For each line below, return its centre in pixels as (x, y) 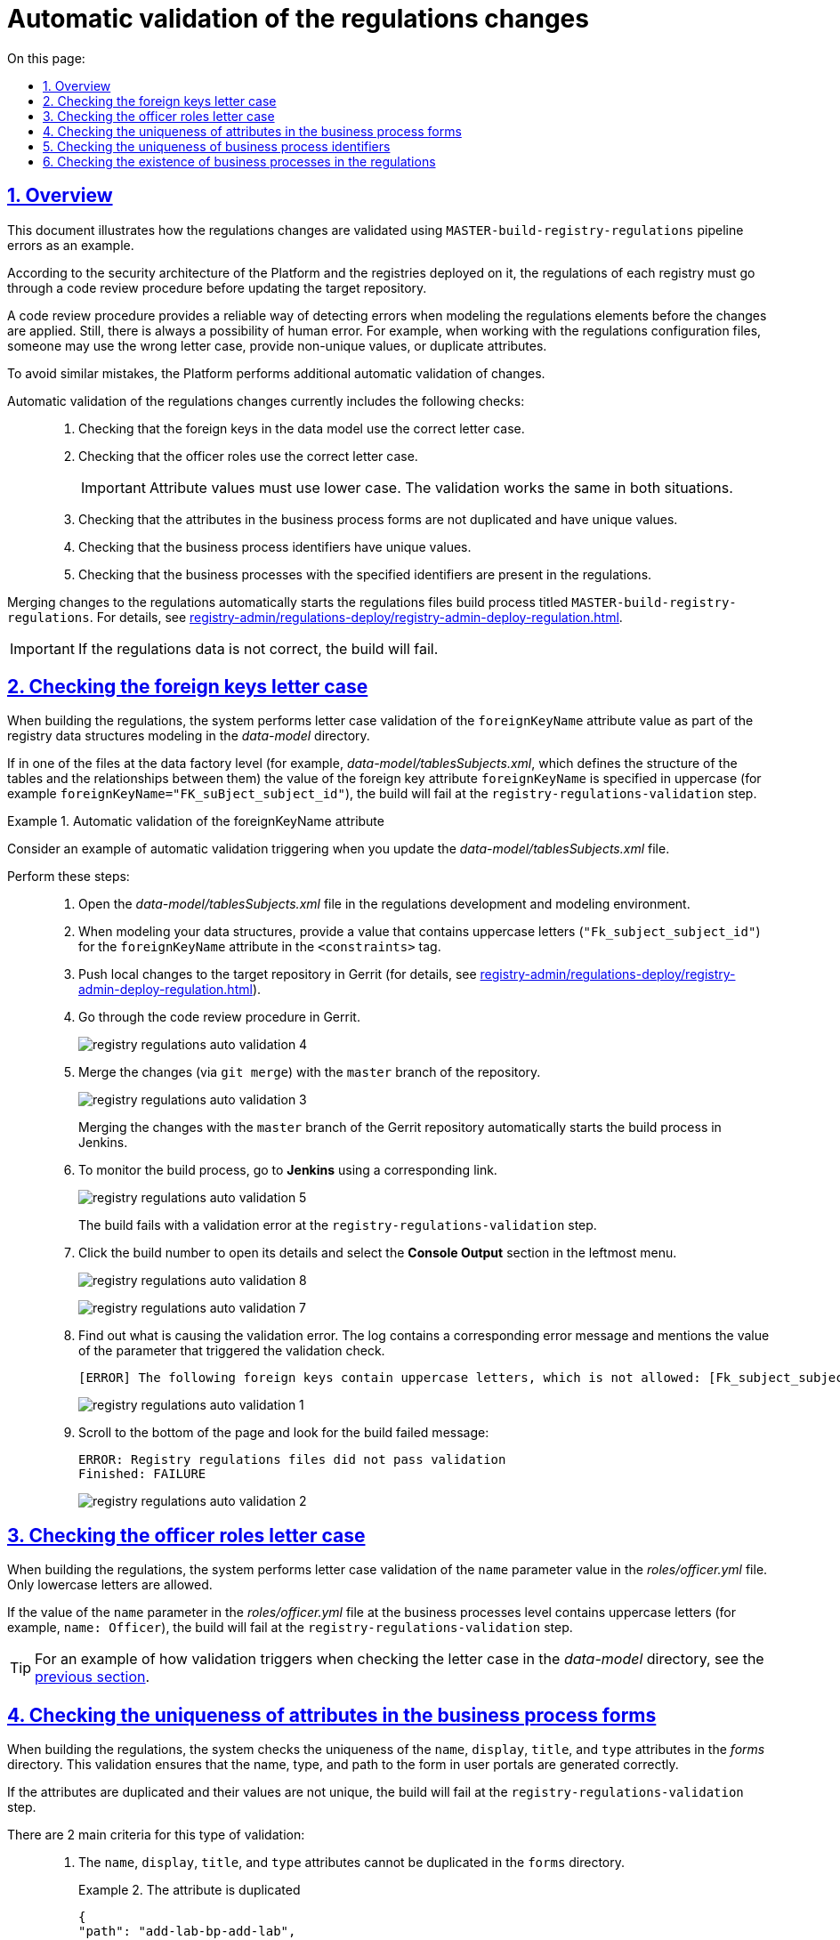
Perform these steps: (69, 877)
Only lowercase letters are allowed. (110, 1585)
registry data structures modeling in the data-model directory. (189, 736)
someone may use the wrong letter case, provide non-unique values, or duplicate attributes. (277, 345)
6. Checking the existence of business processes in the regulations (239, 161)
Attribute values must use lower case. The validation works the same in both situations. (441, 487)
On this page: (46, 58)
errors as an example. (71, 245)
